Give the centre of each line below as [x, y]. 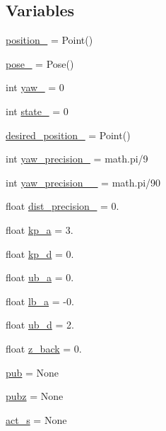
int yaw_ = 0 [35, 87]
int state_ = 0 [37, 111]
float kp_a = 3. [40, 229]
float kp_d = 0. [40, 253]
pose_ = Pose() [40, 63]
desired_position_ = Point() [68, 135]
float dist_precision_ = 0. [63, 206]
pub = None [32, 372]
